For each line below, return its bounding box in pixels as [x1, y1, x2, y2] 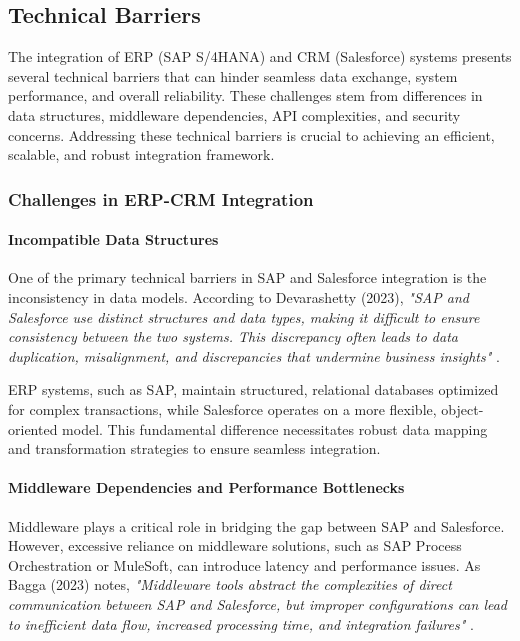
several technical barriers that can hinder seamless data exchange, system [8, 65, 458, 86]
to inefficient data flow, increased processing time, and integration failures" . [8, 613, 474, 634]
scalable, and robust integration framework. [8, 144, 275, 165]
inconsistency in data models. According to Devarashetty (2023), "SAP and [8, 287, 469, 307]
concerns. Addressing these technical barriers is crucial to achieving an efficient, [8, 124, 495, 145]
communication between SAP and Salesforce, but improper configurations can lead [8, 593, 508, 614]
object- [441, 398, 484, 419]
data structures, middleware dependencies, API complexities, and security [8, 104, 461, 125]
